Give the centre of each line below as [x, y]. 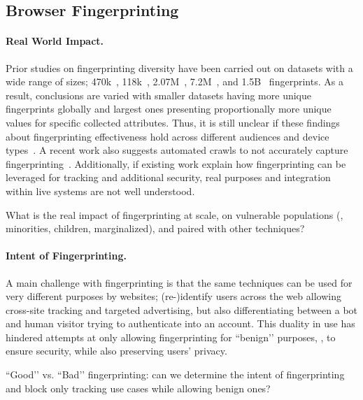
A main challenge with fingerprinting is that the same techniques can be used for [179, 282]
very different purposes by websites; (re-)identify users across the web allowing [173, 296]
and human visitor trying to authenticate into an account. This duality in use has [180, 323]
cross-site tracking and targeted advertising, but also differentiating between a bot [182, 309]
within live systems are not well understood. [100, 191]
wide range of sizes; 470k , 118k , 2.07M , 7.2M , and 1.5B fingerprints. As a [175, 81]
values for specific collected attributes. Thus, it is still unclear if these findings [173, 122]
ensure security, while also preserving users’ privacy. [116, 351]
